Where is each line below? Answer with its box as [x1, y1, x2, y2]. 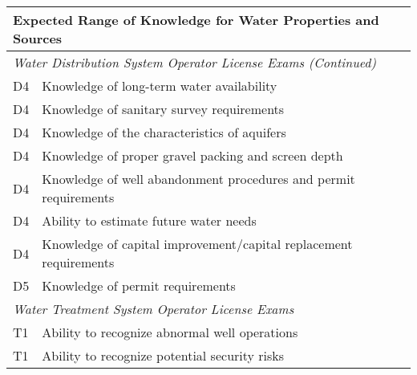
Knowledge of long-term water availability [42, 76, 277, 95]
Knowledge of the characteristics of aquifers [42, 123, 286, 141]
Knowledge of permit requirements [42, 276, 236, 295]
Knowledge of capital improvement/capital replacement [42, 234, 353, 253]
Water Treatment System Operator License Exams [13, 300, 294, 318]
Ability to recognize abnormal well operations [42, 323, 298, 341]
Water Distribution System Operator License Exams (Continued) [13, 53, 377, 71]
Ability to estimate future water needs [42, 211, 257, 230]
